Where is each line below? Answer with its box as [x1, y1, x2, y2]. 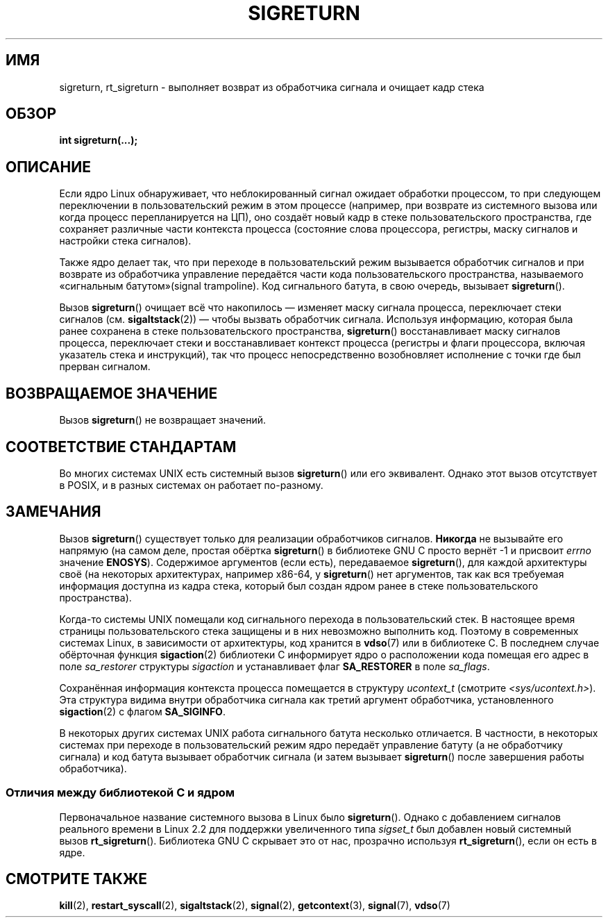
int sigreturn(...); [59, 134, 138, 147]
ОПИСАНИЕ [6, 158, 91, 176]
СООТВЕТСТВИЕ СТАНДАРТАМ [6, 438, 237, 456]
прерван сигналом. [59, 360, 151, 373]
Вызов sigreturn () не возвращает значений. [59, 414, 267, 426]
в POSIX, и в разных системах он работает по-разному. [59, 479, 323, 491]
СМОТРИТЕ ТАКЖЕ [6, 870, 148, 888]
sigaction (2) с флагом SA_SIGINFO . [59, 705, 226, 717]
